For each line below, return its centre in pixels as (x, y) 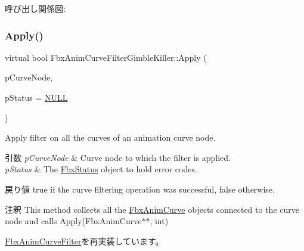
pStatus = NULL (36, 97)
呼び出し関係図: (35, 8)
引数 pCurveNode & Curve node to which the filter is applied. (118, 157)
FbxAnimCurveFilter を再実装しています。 (84, 241)
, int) (159, 221)
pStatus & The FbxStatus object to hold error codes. (101, 169)
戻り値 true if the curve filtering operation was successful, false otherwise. (140, 189)
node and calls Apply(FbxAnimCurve (73, 221)
